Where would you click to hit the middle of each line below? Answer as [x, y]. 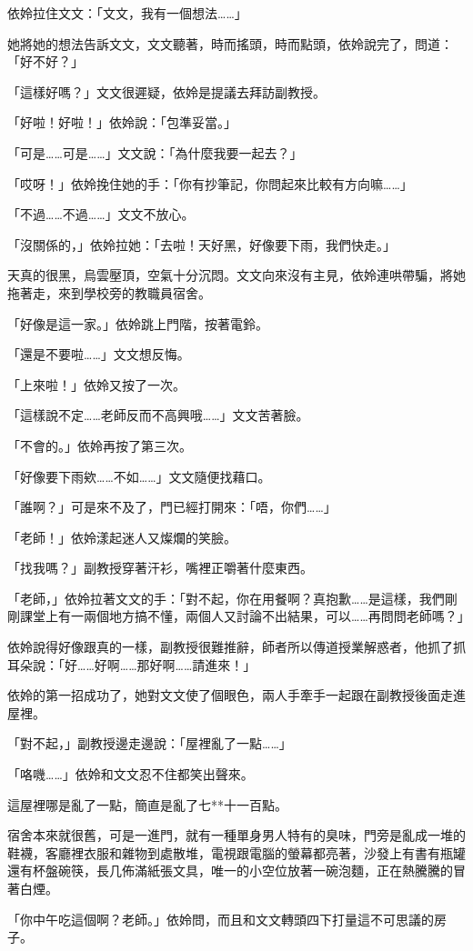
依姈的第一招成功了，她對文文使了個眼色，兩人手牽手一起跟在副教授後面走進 [236, 695]
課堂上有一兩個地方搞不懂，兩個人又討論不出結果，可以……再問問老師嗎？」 [245, 616]
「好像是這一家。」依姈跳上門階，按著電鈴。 [138, 323]
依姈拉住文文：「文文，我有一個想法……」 [127, 13]
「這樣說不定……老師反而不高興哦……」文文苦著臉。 [158, 415]
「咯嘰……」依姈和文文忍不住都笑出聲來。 [131, 774]
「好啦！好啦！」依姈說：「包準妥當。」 [122, 122]
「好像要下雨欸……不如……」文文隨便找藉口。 [139, 476]
